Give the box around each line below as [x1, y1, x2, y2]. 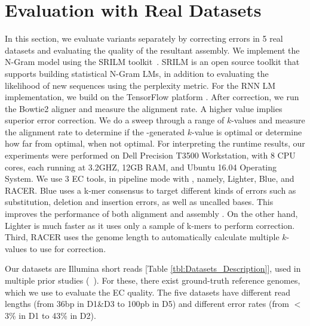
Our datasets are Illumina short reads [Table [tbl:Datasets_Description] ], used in [5, 262, 301, 275]
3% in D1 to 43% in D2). [5, 309, 96, 321]
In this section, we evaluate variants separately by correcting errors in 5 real [5, 32, 283, 45]
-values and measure [231, 114, 305, 126]
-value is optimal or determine [192, 125, 302, 138]
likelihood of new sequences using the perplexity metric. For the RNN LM [5, 79, 276, 91]
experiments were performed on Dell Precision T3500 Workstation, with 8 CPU [5, 149, 296, 162]
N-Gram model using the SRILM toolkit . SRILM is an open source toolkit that [5, 55, 300, 68]
